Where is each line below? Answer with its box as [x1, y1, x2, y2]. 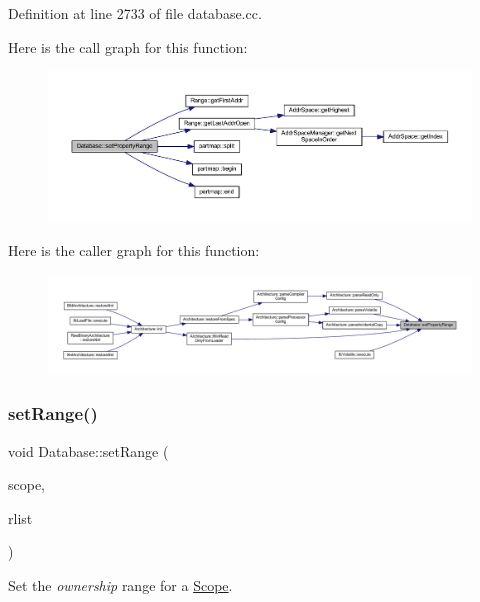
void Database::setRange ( [8, 440, 169, 461]
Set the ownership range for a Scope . [8, 575, 233, 596]
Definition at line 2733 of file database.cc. [8, 3, 262, 23]
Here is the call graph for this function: [8, 36, 248, 57]
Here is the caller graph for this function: [8, 240, 260, 261]
